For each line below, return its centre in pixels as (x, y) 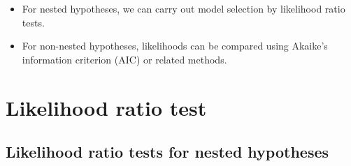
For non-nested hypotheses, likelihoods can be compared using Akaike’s (175, 46)
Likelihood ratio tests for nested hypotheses (167, 152)
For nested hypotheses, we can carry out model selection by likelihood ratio (184, 8)
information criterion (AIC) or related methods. (124, 59)
